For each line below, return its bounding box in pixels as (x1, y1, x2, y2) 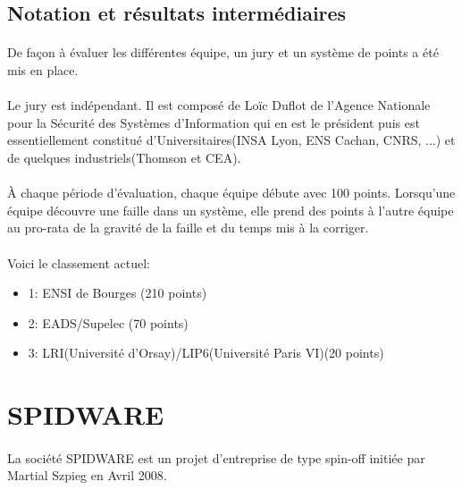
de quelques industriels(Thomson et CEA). (7, 148, 241, 166)
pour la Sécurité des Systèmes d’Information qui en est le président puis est (7, 113, 420, 131)
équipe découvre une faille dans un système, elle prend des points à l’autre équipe (7, 200, 454, 219)
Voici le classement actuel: (7, 253, 150, 272)
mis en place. (7, 60, 79, 79)
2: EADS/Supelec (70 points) (28, 313, 189, 332)
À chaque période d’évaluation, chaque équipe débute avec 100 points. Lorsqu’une (7, 183, 456, 202)
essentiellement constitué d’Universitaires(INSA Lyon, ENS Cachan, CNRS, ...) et (7, 131, 456, 149)
